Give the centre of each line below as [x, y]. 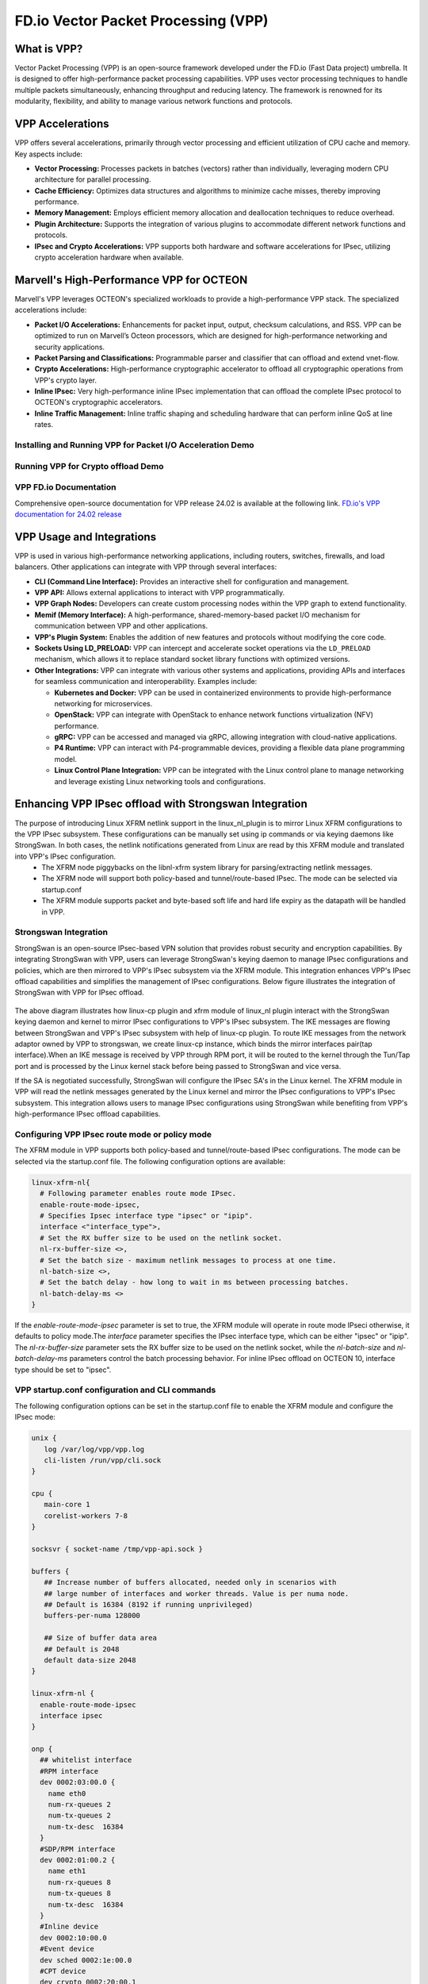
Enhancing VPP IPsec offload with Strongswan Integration [161, 804]
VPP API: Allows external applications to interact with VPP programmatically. [160, 592]
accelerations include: [51, 310]
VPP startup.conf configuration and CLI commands [115, 1390]
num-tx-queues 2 [79, 1816]
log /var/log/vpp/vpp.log [94, 1449]
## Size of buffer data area [101, 1638]
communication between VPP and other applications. [121, 626]
